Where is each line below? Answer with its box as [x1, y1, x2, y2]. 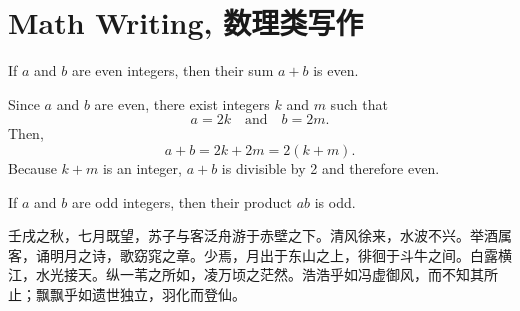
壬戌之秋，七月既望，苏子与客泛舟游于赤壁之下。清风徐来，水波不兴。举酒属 [8, 225, 512, 246]
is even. [313, 60, 359, 81]
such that [330, 93, 388, 114]
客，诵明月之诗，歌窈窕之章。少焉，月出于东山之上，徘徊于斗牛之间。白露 [8, 244, 498, 265]
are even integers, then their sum [71, 60, 274, 81]
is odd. [314, 191, 356, 212]
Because [8, 157, 57, 178]
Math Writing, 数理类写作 [8, 2, 364, 43]
